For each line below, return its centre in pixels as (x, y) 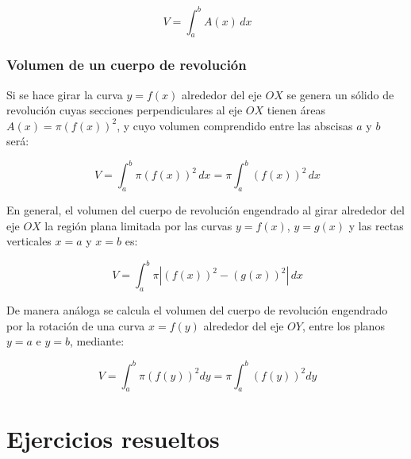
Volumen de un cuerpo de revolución (127, 65)
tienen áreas (296, 110)
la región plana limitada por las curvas (138, 225)
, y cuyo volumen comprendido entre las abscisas (235, 125)
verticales (29, 241)
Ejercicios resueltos (113, 438)
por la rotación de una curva (76, 325)
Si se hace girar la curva (65, 94)
